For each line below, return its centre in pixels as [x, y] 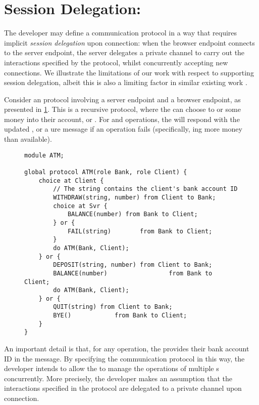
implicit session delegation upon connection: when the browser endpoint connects [129, 42]
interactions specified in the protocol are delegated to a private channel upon [123, 388]
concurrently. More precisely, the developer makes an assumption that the [118, 378]
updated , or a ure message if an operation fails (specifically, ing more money [123, 129]
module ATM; [44, 155]
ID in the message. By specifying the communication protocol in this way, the [124, 358]
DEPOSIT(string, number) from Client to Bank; [133, 265]
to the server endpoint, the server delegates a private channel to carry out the [124, 52]
